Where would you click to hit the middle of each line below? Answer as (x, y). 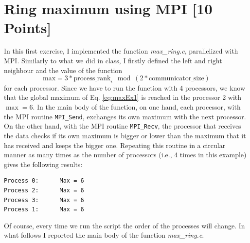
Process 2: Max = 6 (44, 190)
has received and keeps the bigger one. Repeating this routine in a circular (115, 145)
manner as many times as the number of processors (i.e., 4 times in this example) (125, 155)
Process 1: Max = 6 (44, 210)
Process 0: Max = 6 (44, 181)
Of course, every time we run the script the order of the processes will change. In (125, 225)
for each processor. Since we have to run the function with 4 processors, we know (125, 87)
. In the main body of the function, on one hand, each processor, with (137, 107)
